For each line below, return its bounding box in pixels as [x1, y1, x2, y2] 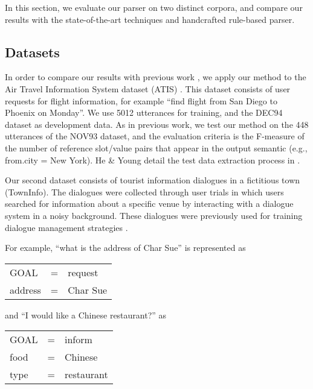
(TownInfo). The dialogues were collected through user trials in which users [5, 185, 284, 198]
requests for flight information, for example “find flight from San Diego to [5, 94, 277, 107]
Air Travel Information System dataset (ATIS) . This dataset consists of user [5, 82, 291, 95]
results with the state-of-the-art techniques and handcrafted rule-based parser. [5, 13, 295, 25]
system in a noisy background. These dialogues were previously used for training [5, 209, 303, 221]
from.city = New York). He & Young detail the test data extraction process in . [5, 153, 300, 166]
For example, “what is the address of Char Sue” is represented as [5, 241, 246, 254]
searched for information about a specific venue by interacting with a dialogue [5, 197, 294, 210]
